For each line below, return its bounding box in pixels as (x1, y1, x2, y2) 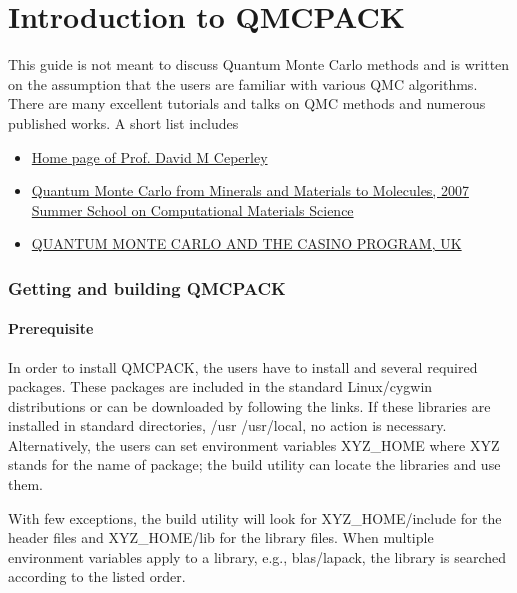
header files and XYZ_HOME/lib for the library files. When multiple (8, 527, 434, 548)
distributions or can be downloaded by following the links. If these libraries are (8, 395, 491, 416)
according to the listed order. (8, 566, 186, 587)
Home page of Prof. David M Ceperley (31, 146, 268, 167)
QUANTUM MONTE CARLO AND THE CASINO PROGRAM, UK (31, 233, 462, 254)
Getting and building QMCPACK (8, 275, 286, 300)
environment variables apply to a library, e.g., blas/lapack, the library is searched (8, 546, 507, 567)
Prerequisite (8, 318, 94, 339)
